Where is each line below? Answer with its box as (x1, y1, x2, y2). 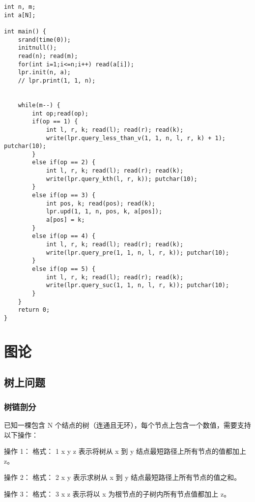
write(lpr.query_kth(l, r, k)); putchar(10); (46, 175, 198, 182)
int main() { (4, 28, 46, 35)
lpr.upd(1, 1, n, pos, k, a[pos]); (46, 208, 163, 215)
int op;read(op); (32, 110, 88, 117)
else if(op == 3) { (32, 192, 96, 199)
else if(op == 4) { (32, 233, 96, 240)
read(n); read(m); (18, 52, 78, 59)
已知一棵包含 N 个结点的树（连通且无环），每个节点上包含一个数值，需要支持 (4, 419, 251, 430)
